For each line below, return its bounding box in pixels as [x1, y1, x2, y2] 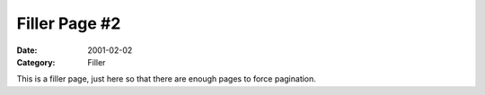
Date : [16, 45, 38, 56]
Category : [16, 56, 56, 67]
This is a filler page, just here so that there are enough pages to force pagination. [16, 73, 316, 84]
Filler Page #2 [16, 13, 121, 33]
